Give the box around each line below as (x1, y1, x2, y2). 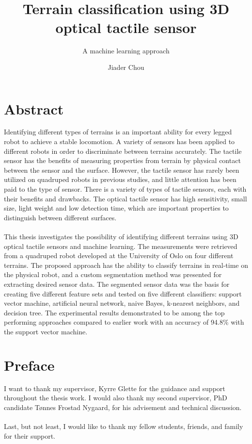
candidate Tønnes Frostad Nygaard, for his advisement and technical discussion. (4, 402, 242, 412)
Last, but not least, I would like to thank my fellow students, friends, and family (4, 421, 243, 431)
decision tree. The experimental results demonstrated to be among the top (4, 307, 225, 317)
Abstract (4, 99, 64, 118)
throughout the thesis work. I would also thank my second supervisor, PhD (4, 393, 227, 403)
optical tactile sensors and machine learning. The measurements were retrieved (4, 241, 237, 251)
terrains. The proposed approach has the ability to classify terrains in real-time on (4, 260, 248, 270)
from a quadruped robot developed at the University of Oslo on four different (4, 250, 234, 261)
